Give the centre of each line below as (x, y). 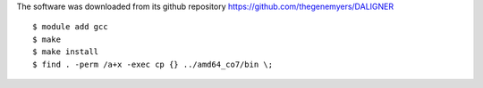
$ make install (66, 52)
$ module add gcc (70, 27)
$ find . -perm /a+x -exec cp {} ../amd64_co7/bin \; (153, 64)
